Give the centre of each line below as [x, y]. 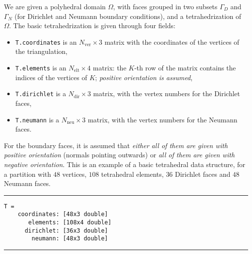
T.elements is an [41, 68]
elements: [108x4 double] [70, 223]
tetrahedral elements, [132, 174]
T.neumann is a [37, 119]
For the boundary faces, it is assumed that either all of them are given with [116, 145]
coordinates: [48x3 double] [63, 214]
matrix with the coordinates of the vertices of [172, 42]
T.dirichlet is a [41, 93]
